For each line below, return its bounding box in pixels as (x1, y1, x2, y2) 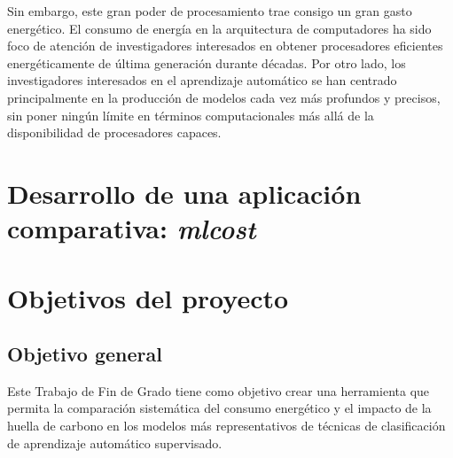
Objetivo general (7, 340, 162, 368)
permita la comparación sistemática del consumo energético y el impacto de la (7, 399, 432, 417)
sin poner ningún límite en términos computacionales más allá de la (7, 105, 374, 124)
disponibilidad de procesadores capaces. (7, 123, 222, 142)
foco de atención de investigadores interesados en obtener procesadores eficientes (7, 36, 443, 55)
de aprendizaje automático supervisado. (7, 433, 223, 452)
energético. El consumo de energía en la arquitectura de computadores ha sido (7, 19, 432, 37)
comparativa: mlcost (7, 210, 256, 247)
